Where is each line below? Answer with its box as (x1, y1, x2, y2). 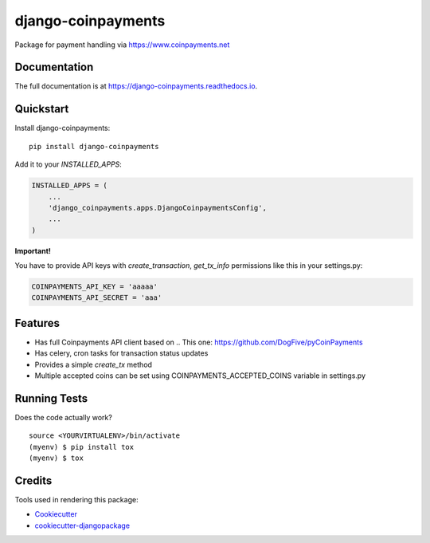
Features (14, 316, 60, 330)
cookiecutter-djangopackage (34, 521, 131, 530)
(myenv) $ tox (29, 454, 84, 462)
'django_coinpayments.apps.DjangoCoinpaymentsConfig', (48, 203, 267, 212)
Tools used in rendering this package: (14, 495, 139, 505)
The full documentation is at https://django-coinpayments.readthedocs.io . (14, 81, 258, 91)
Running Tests (14, 392, 88, 405)
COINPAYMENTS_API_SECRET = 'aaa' (31, 293, 162, 302)
